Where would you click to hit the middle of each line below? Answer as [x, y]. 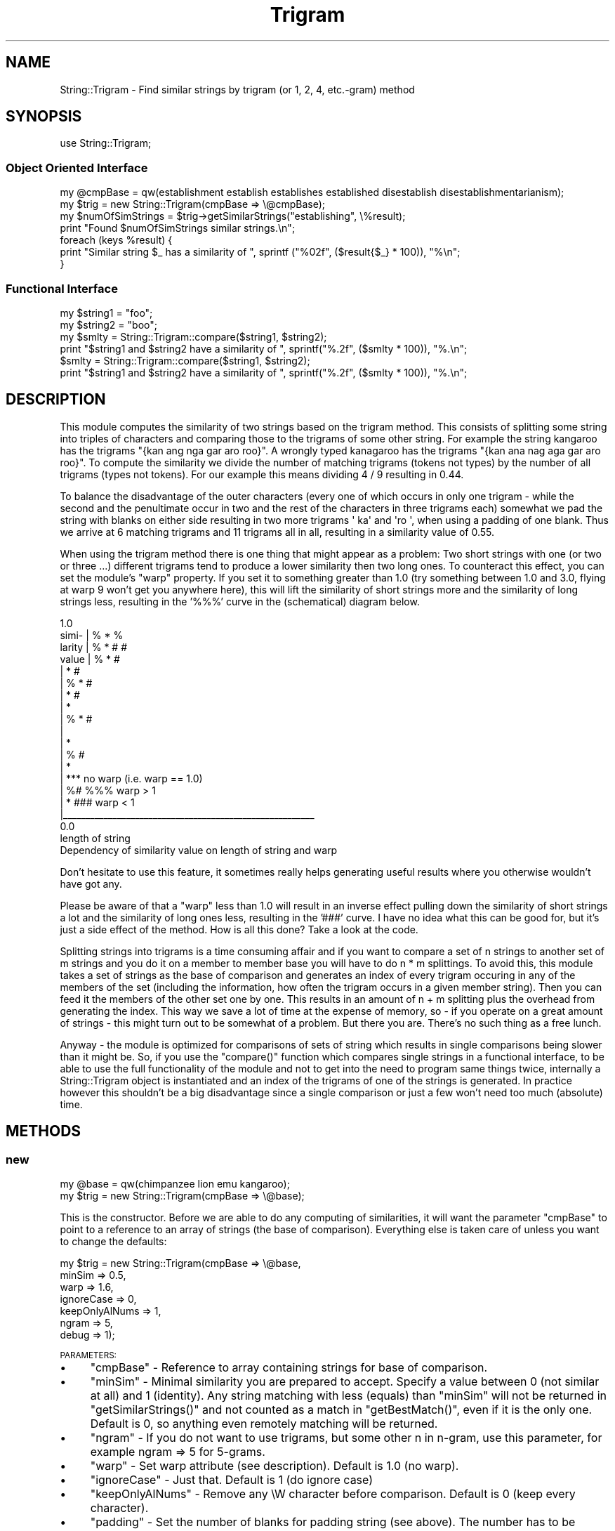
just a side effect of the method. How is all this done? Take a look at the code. [239, 929]
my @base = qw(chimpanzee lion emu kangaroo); [175, 1184]
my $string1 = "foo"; [106, 313]
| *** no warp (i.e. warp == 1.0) [131, 778]
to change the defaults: [113, 1241]
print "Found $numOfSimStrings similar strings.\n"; [178, 228]
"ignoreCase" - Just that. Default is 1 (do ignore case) [232, 1480]
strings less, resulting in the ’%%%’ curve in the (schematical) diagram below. [240, 601]
